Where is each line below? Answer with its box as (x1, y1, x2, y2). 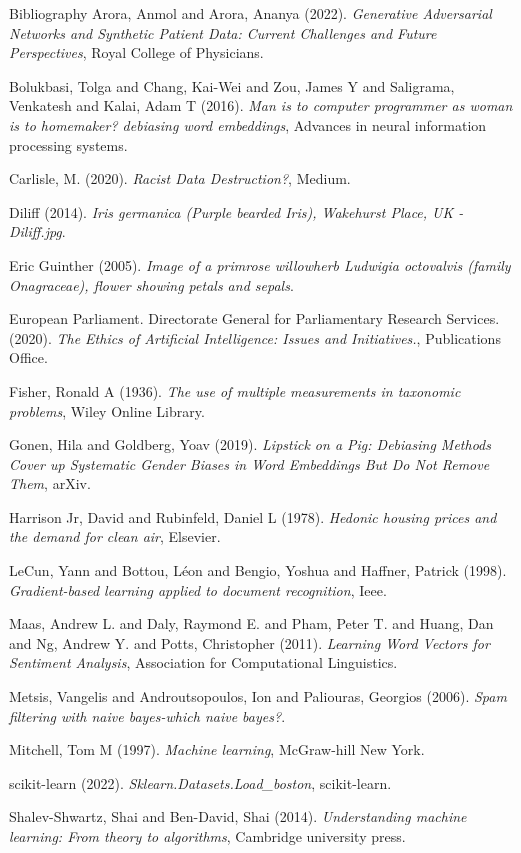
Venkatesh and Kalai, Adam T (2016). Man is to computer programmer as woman (9, 95, 513, 116)
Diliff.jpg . (9, 221, 66, 242)
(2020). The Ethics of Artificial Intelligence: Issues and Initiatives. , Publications (9, 327, 501, 348)
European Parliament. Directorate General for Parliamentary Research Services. (9, 308, 500, 329)
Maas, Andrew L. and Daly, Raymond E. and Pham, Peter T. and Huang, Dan (9, 613, 494, 634)
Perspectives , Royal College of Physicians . (9, 42, 264, 63)
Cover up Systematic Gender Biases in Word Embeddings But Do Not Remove (9, 453, 490, 474)
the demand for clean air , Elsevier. (9, 526, 221, 547)
